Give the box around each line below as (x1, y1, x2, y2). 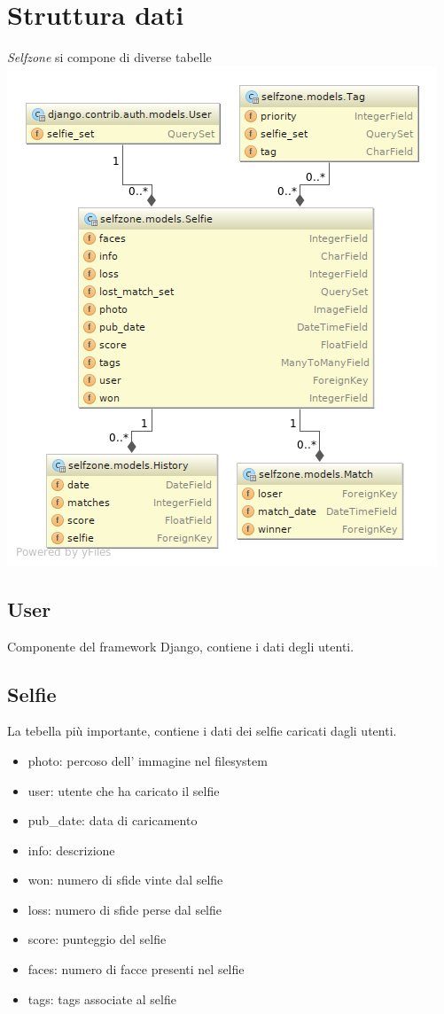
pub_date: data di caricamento (27, 811, 198, 830)
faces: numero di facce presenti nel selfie (27, 960, 245, 979)
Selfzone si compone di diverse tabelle (7, 48, 212, 66)
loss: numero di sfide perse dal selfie (27, 900, 222, 918)
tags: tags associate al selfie (27, 989, 176, 1008)
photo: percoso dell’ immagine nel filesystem (27, 751, 268, 769)
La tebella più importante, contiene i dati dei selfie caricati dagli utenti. (7, 721, 397, 740)
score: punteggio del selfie (27, 930, 167, 948)
